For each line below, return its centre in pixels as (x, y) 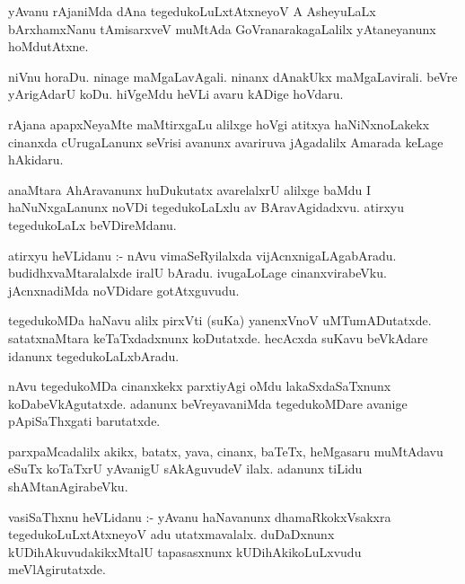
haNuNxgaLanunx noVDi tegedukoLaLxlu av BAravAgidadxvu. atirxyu (206, 207)
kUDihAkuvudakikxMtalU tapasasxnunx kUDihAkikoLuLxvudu (185, 551)
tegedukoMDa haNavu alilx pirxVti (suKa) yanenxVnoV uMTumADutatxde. (220, 320)
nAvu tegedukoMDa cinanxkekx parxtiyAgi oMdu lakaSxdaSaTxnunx (200, 386)
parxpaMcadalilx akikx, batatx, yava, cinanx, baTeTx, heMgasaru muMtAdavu (226, 451)
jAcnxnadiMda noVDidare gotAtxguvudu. (124, 290)
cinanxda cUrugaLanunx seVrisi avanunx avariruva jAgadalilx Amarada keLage (226, 142)
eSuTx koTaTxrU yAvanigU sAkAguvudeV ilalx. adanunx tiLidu (185, 469)
